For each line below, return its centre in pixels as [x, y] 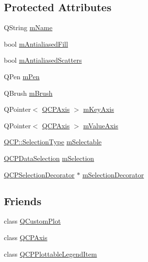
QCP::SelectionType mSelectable [53, 142]
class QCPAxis [26, 237]
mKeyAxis [99, 109]
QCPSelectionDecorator [39, 174]
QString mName [28, 27]
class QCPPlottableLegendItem [50, 253]
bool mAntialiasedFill [36, 44]
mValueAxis [101, 125]
